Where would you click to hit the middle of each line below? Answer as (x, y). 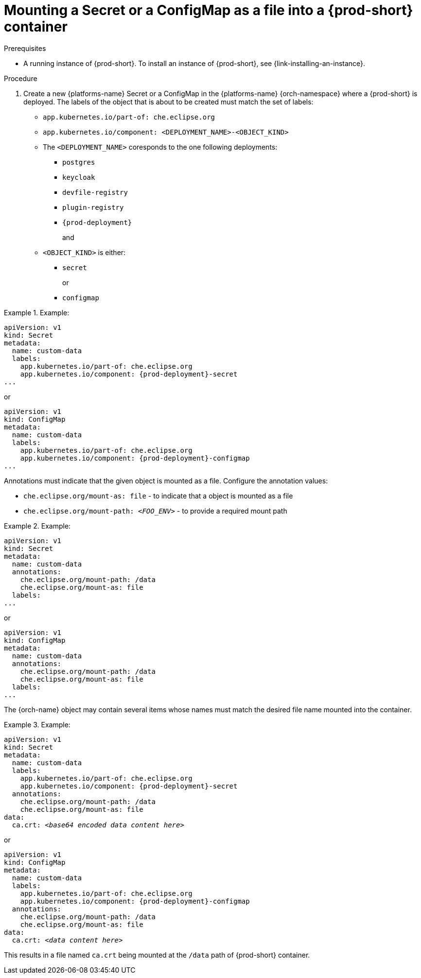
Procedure (21, 78)
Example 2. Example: (37, 526)
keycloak (79, 177)
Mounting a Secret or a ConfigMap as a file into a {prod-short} (209, 10)
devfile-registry (95, 192)
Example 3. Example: (37, 724)
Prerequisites (25, 48)
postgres (79, 162)
